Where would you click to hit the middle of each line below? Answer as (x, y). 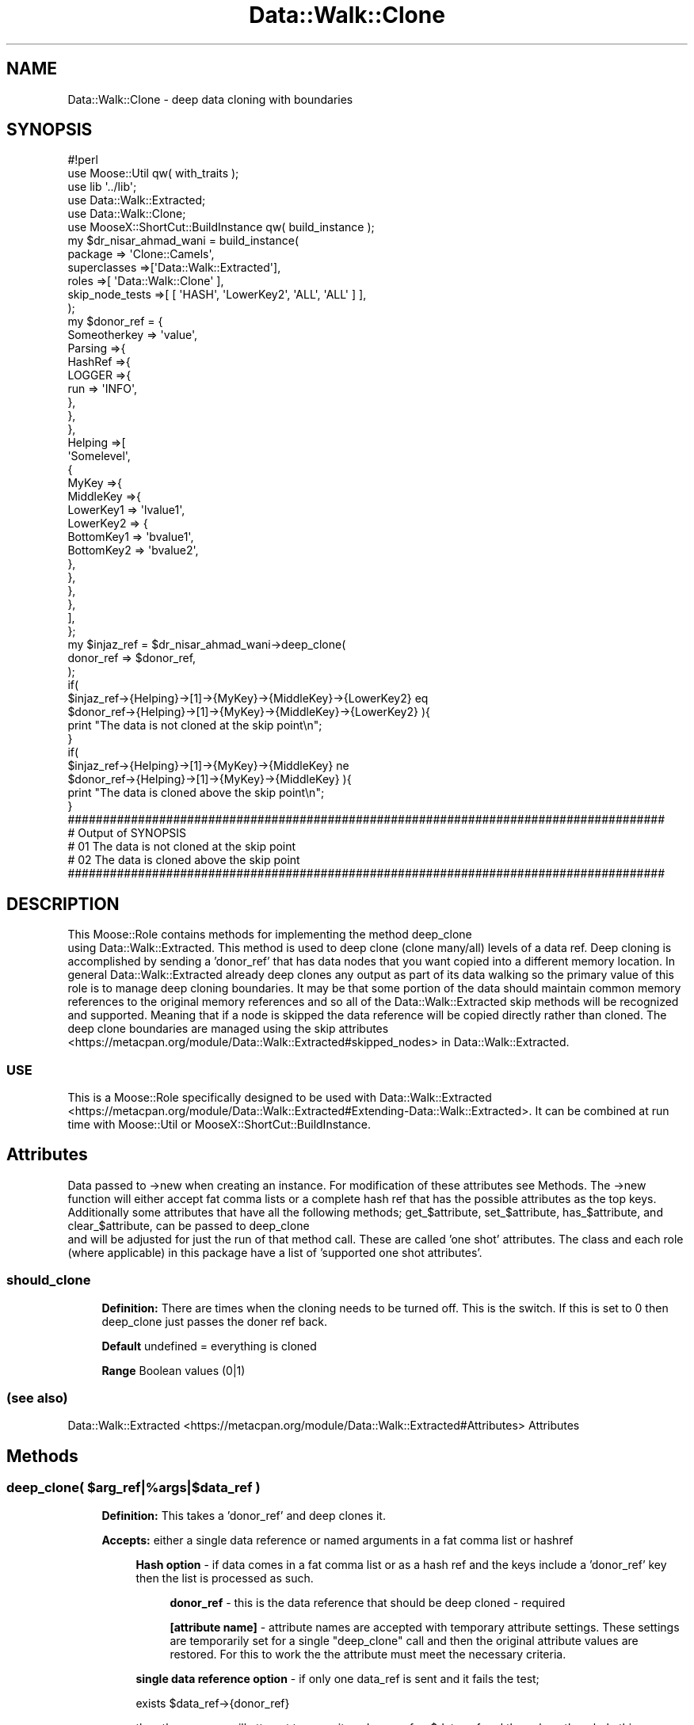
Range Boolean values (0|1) (173, 1370)
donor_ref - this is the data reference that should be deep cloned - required (368, 1602)
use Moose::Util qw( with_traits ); (153, 173)
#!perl (83, 160)
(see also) (37, 1398)
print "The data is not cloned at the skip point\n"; (195, 725)
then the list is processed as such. (225, 1578)
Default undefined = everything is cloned (209, 1346)
